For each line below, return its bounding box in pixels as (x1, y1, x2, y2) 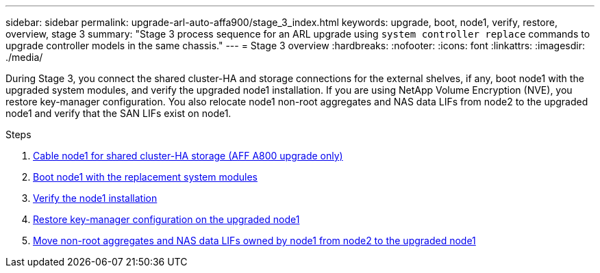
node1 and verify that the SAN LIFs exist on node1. (5, 107, 232, 119)
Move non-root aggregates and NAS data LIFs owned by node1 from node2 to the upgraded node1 (33, 235, 476, 246)
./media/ (5, 51, 43, 63)
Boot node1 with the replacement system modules (33, 171, 258, 183)
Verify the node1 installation (33, 192, 158, 204)
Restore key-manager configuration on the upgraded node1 (33, 213, 300, 225)
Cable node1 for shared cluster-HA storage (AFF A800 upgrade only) (33, 150, 343, 161)
